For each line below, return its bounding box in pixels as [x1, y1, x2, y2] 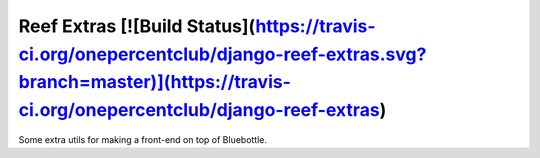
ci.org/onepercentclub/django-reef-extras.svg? [18, 43, 427, 65]
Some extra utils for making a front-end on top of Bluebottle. [18, 133, 268, 145]
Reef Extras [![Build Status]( [18, 15, 256, 37]
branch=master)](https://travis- [18, 71, 292, 94]
